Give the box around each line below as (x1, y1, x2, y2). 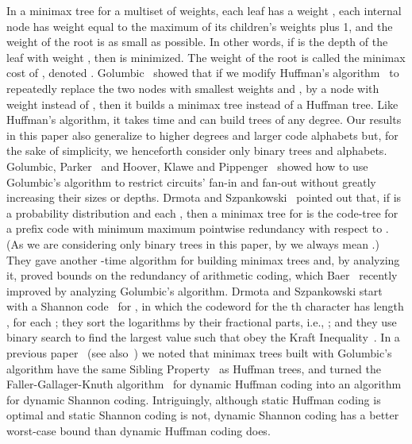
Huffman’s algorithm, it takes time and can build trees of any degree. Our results (6, 111, 402, 128)
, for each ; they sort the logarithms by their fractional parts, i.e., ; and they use (6, 313, 397, 330)
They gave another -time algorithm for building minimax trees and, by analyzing (6, 251, 400, 268)
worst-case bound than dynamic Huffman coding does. (6, 423, 271, 439)
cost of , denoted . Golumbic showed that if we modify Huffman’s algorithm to (6, 64, 399, 81)
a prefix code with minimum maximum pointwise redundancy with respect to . (6, 220, 389, 237)
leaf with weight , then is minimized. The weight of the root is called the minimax (6, 48, 406, 65)
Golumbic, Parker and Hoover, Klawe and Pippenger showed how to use (6, 157, 368, 174)
